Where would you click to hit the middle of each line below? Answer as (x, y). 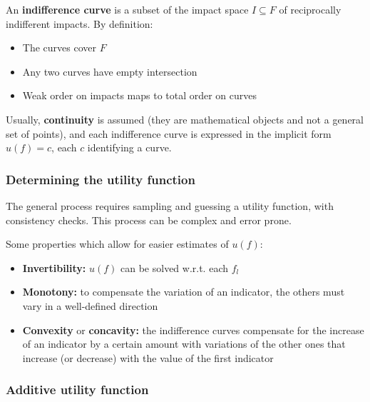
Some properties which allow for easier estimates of (117, 244)
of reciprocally (310, 9)
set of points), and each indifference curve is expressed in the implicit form (169, 133)
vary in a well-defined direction (90, 305)
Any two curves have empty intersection (110, 71)
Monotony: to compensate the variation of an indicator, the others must (184, 292)
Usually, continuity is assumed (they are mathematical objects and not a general (185, 119)
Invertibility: (54, 267)
